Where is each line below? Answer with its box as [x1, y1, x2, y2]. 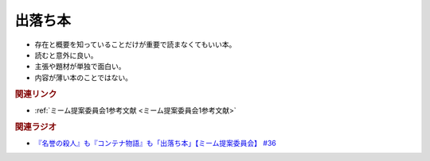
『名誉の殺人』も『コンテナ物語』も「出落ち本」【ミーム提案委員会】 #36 [34, 138, 276, 148]
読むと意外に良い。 [34, 50, 98, 59]
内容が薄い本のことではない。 [34, 72, 133, 82]
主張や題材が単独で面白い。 [34, 62, 126, 71]
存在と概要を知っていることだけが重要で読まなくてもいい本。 [34, 40, 236, 49]
